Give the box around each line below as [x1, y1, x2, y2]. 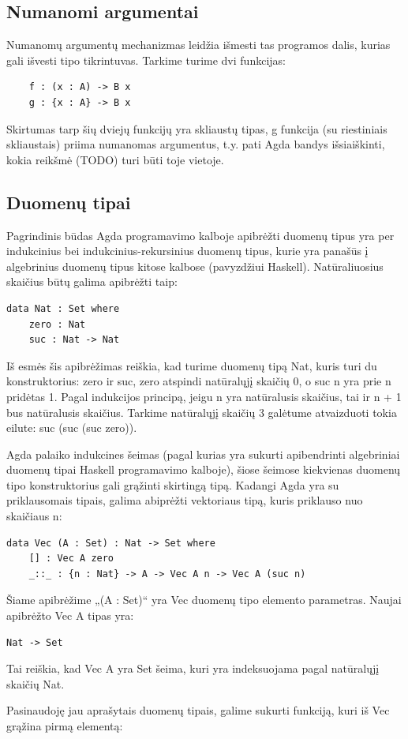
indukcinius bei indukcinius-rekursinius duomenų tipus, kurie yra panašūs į [6, 242, 369, 259]
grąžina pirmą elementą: [6, 718, 123, 733]
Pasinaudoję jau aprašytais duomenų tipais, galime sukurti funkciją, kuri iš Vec [6, 702, 390, 718]
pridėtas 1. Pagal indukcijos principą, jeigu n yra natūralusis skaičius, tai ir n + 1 [6, 388, 402, 404]
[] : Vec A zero [28, 553, 114, 565]
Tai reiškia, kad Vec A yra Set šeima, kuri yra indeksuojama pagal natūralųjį [6, 660, 380, 677]
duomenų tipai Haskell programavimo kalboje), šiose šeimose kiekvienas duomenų [6, 461, 401, 478]
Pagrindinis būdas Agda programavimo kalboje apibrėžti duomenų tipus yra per [6, 227, 395, 243]
